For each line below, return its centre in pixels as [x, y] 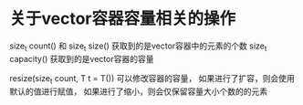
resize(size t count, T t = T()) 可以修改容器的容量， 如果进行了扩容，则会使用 [152, 79]
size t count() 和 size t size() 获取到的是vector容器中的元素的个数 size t [138, 47]
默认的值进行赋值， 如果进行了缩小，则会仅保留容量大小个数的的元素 [138, 91]
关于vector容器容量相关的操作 [122, 19]
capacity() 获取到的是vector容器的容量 [82, 58]
